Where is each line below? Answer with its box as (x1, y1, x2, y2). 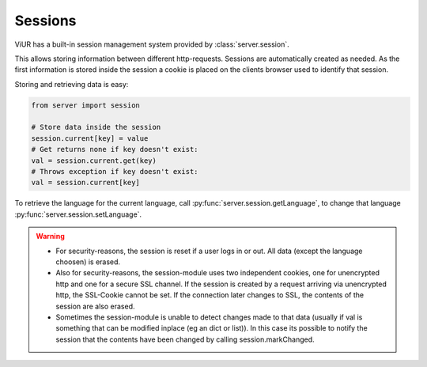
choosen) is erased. (55, 257, 121, 267)
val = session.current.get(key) (31, 156, 157, 165)
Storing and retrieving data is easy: (14, 79, 129, 89)
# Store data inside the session (31, 123, 161, 132)
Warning (36, 232, 65, 241)
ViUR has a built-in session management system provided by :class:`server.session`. (14, 40, 289, 49)
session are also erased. (55, 301, 135, 311)
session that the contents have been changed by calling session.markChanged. (55, 335, 316, 344)
